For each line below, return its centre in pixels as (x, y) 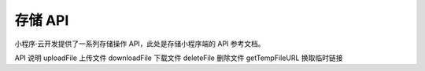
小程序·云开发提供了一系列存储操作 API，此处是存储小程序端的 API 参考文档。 (140, 44)
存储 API (42, 20)
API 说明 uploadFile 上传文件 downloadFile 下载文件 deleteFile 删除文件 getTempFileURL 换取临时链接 (179, 58)
